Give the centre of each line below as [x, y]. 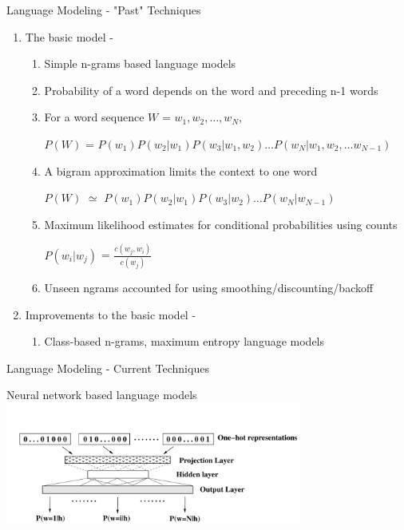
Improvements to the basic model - [111, 314]
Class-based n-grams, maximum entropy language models [184, 341]
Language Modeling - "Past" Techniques [104, 10]
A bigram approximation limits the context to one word [181, 170]
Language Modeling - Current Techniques [108, 368]
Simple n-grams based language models [140, 63]
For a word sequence [94, 117]
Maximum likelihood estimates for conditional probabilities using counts [221, 224]
